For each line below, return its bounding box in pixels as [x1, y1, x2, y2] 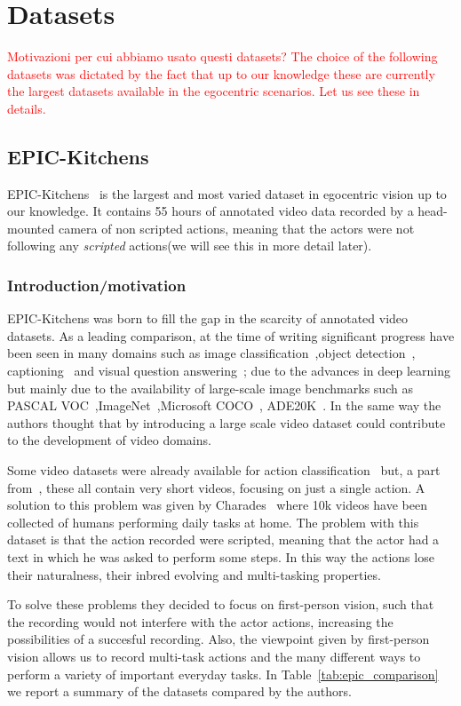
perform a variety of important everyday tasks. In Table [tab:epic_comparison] [7, 664, 439, 683]
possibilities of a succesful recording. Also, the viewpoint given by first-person [7, 630, 430, 648]
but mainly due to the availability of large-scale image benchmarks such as [7, 378, 413, 397]
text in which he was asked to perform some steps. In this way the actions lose [7, 548, 434, 567]
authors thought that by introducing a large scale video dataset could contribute [7, 413, 446, 432]
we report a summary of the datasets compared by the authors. [7, 682, 352, 701]
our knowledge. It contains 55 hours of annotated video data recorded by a [7, 202, 414, 220]
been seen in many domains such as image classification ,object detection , [7, 344, 416, 362]
